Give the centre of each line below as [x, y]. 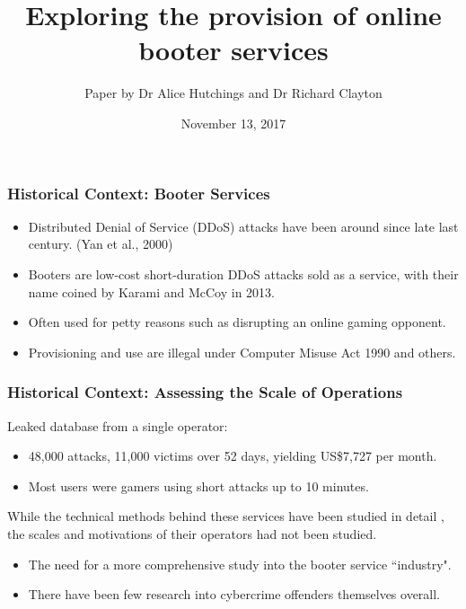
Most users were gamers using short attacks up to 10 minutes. [198, 485]
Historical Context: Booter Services [139, 193]
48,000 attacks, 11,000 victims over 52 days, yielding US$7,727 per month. [233, 456]
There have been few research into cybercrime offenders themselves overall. [234, 594]
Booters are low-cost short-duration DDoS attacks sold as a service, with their [243, 274]
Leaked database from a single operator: [118, 425]
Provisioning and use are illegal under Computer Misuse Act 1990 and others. [242, 352]
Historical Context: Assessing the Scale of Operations [205, 392]
